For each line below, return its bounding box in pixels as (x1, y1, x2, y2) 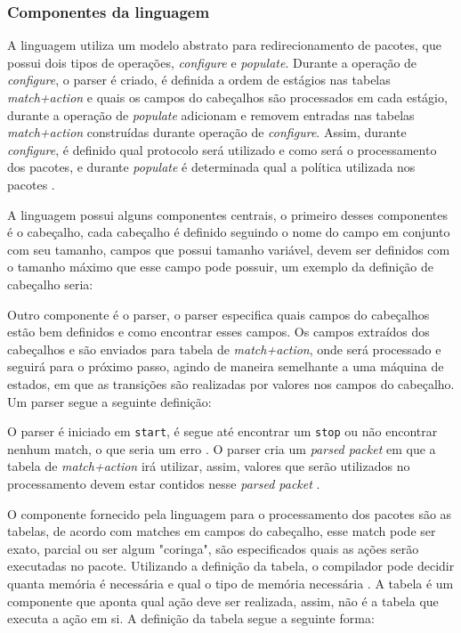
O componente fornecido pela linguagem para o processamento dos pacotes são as (7, 504, 452, 523)
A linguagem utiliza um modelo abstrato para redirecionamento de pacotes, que (7, 36, 441, 54)
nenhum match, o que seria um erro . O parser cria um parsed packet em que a (7, 439, 436, 458)
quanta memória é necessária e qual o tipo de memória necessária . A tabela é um (7, 573, 454, 592)
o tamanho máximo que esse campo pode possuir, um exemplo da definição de (7, 257, 434, 276)
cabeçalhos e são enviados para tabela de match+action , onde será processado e (7, 339, 441, 358)
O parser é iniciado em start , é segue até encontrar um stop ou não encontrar (7, 422, 438, 441)
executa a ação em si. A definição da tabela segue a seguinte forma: (7, 609, 375, 628)
